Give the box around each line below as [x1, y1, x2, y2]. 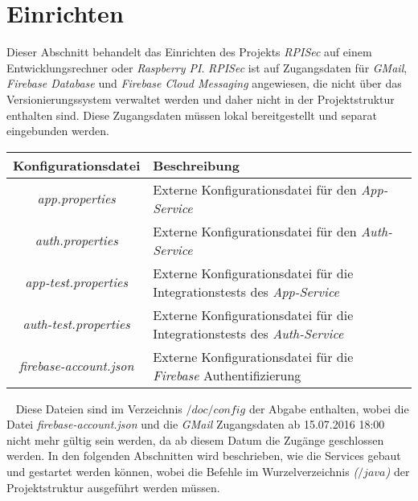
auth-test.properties [23, 314, 130, 334]
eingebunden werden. [6, 122, 110, 139]
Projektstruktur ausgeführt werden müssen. [6, 478, 220, 495]
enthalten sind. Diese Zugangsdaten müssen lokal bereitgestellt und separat [6, 106, 377, 123]
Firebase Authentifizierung [153, 365, 301, 384]
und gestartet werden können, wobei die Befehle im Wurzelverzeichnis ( [6, 463, 359, 480]
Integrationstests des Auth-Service [153, 323, 344, 343]
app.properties [37, 189, 116, 208]
